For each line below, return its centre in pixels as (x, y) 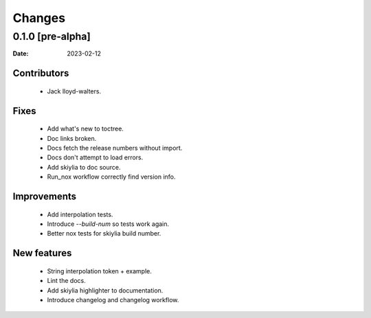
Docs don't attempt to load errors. (95, 157)
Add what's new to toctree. (85, 129)
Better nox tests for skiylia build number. (104, 234)
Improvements (45, 196)
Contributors (41, 73)
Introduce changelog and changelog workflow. (113, 299)
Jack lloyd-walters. (74, 91)
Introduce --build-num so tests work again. (108, 224)
